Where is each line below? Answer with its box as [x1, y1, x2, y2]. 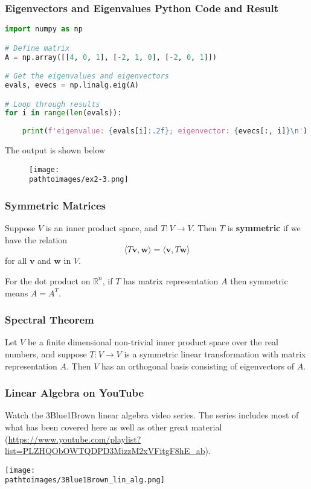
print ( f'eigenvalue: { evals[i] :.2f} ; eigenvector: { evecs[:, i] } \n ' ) [22, 127, 308, 136]
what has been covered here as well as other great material [5, 420, 222, 433]
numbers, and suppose [5, 347, 87, 360]
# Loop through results [5, 100, 100, 109]
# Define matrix [5, 43, 70, 53]
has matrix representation [123, 274, 219, 287]
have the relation [5, 233, 68, 246]
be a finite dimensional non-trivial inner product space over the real [27, 336, 278, 348]
